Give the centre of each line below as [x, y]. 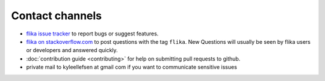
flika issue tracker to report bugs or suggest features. [92, 34]
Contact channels [57, 16]
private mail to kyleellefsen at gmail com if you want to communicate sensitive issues [132, 67]
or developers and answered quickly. [72, 50]
